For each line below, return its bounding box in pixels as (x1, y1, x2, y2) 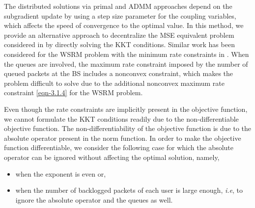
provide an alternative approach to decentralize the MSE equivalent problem (4, 29, 234, 40)
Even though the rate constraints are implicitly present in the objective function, (4, 104, 248, 114)
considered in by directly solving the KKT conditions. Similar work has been (4, 39, 235, 50)
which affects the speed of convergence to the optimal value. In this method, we (4, 20, 244, 30)
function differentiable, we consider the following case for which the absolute (4, 142, 234, 153)
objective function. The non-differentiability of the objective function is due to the (4, 123, 251, 133)
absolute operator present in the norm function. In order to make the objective (4, 132, 241, 143)
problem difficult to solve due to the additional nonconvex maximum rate (4, 78, 225, 88)
